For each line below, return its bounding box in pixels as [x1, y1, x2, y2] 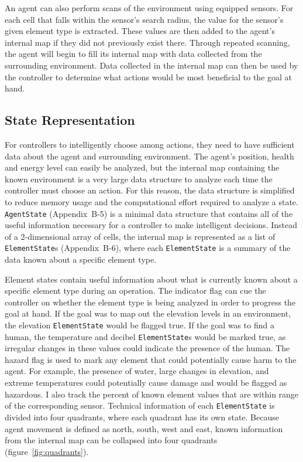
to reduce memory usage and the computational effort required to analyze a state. [5, 195, 298, 208]
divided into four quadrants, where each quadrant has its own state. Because [5, 410, 279, 423]
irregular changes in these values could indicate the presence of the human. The [5, 342, 290, 354]
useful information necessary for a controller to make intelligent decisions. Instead [5, 219, 297, 231]
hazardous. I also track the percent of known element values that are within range [5, 388, 299, 400]
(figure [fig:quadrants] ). [5, 445, 89, 457]
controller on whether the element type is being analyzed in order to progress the [5, 295, 296, 308]
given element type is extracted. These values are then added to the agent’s [5, 25, 275, 37]
